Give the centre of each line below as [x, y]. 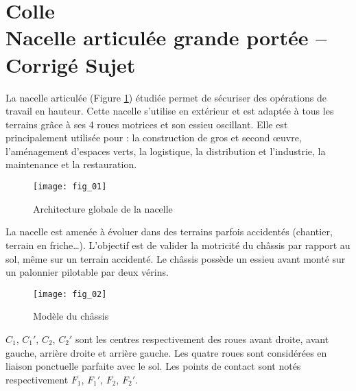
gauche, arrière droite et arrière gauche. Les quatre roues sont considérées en [166, 352]
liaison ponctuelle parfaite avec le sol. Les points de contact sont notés [153, 366]
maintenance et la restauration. [71, 164]
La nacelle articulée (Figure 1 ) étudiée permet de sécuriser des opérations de [166, 97]
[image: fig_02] [70, 294]
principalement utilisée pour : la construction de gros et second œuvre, [154, 138]
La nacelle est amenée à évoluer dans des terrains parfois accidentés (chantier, [169, 232]
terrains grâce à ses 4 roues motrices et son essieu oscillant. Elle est [147, 124]
